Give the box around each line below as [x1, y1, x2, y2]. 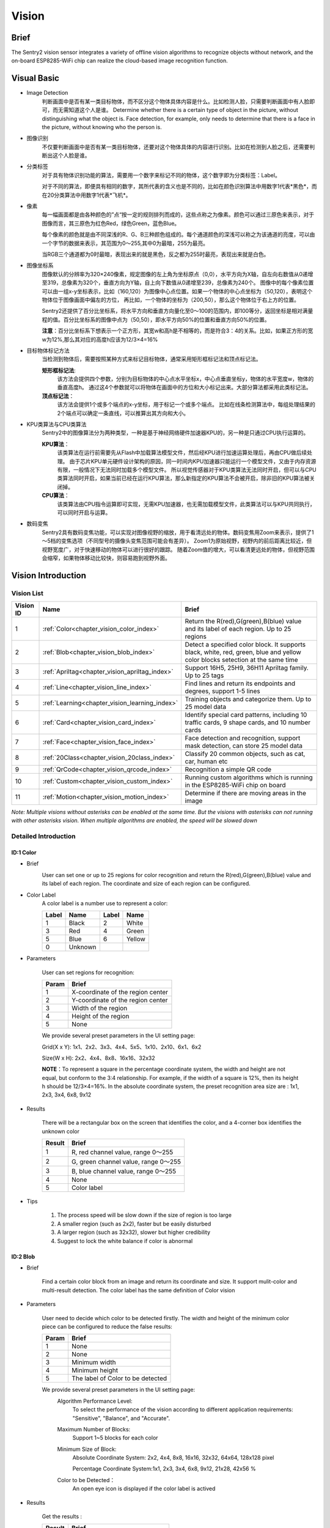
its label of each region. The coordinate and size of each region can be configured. [42, 880, 251, 887]
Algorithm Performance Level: [57, 1397, 133, 1405]
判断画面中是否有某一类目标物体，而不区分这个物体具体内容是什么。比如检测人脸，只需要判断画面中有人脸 [42, 98, 310, 105]
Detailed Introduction [11, 832, 76, 840]
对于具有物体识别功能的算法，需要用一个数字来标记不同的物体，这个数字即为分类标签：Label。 [42, 171, 280, 178]
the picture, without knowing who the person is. [42, 123, 162, 131]
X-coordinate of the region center [71, 988, 168, 996]
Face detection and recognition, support [185, 734, 301, 743]
